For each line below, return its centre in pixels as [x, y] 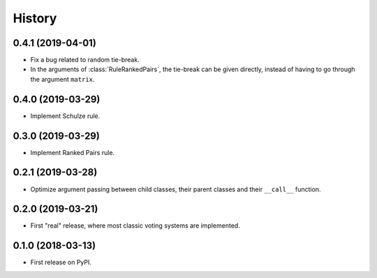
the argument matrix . [62, 79]
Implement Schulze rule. [65, 116]
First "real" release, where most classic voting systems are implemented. [135, 226]
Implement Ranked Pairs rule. [73, 152]
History [35, 18]
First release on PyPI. [61, 263]
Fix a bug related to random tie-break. [85, 60]
